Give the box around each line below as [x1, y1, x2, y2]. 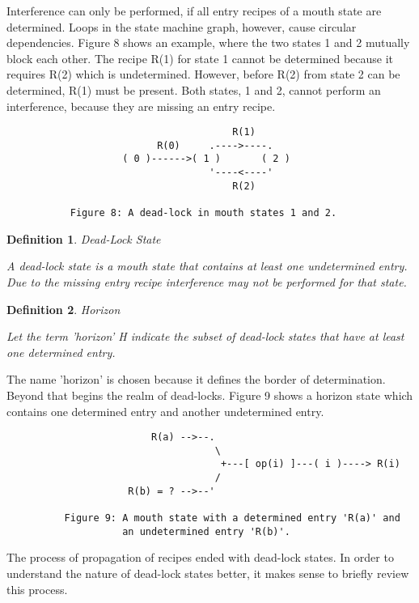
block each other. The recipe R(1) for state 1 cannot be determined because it [6, 49, 394, 66]
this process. [6, 580, 68, 597]
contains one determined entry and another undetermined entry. [6, 402, 324, 419]
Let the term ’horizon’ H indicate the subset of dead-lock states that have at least [6, 328, 404, 345]
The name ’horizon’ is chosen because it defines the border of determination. [6, 371, 386, 388]
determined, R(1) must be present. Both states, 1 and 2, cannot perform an [6, 81, 381, 98]
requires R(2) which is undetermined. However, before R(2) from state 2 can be [6, 66, 400, 83]
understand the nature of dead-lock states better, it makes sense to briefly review [6, 564, 409, 581]
